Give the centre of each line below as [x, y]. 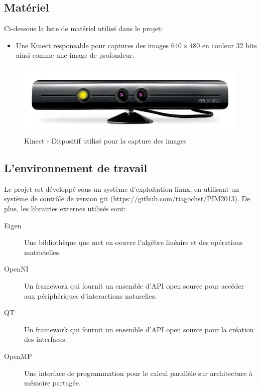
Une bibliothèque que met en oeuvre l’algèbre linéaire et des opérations [134, 242]
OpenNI [16, 269]
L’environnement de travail [76, 168]
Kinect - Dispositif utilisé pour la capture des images [105, 141]
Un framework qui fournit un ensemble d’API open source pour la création [139, 329]
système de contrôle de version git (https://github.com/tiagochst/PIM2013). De [127, 199]
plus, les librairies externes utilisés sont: [65, 209]
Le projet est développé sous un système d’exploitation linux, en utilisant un [122, 188]
